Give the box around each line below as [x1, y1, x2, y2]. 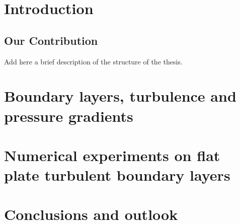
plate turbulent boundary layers [4, 165, 230, 185]
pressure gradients [4, 105, 133, 126]
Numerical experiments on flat [4, 144, 220, 165]
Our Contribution [4, 32, 98, 48]
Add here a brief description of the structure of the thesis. [4, 56, 183, 66]
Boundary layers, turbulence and [4, 86, 236, 106]
